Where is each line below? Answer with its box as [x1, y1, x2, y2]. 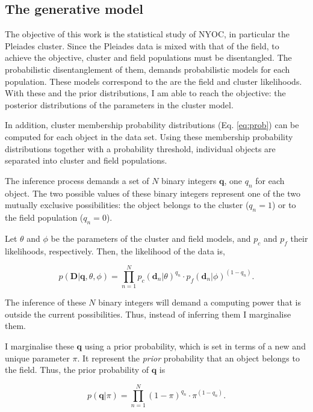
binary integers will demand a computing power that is [98, 296, 301, 309]
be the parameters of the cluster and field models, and [51, 232, 251, 244]
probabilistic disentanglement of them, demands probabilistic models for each [5, 63, 290, 75]
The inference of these [5, 296, 86, 309]
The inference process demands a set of [5, 174, 149, 186]
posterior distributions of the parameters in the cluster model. [5, 98, 234, 111]
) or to [271, 198, 296, 211]
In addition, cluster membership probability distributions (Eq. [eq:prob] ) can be [5, 118, 299, 131]
